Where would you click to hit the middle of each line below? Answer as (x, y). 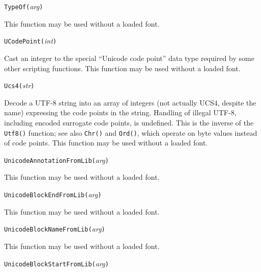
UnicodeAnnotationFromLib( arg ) (56, 160)
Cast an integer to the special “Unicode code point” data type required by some (129, 58)
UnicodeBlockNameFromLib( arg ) (55, 229)
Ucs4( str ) (19, 85)
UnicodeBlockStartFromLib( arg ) (56, 263)
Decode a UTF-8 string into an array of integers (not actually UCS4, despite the (130, 102)
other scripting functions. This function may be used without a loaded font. (122, 68)
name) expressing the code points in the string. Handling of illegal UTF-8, (120, 112)
